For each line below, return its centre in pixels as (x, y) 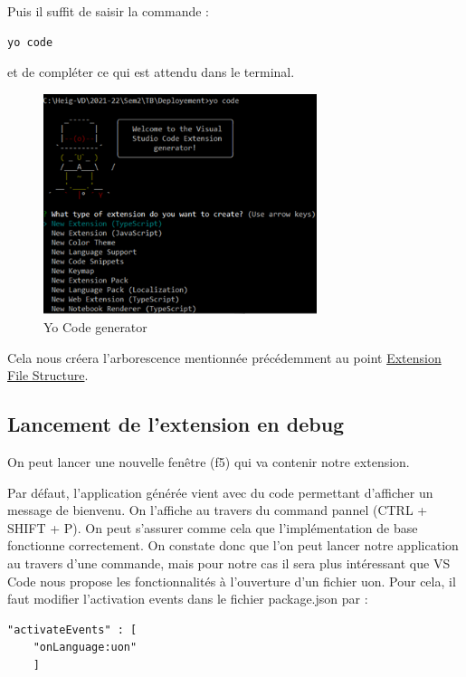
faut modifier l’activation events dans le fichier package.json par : (188, 599)
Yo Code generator (95, 327)
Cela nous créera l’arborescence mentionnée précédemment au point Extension (224, 357)
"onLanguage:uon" (85, 648)
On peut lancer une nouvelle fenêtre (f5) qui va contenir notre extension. (209, 462)
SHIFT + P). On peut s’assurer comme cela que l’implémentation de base (213, 527)
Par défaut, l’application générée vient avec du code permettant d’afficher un (220, 492)
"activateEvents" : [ (72, 629)
